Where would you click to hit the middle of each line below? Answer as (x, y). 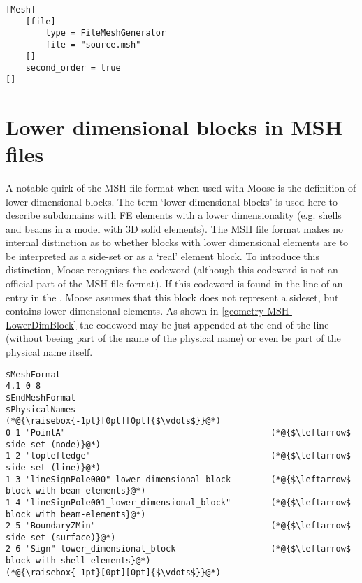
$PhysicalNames (41, 409)
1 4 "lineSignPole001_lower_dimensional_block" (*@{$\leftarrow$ (178, 502)
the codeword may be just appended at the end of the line (204, 324)
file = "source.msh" (93, 44)
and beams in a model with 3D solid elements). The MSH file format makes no (175, 228)
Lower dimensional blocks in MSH (174, 126)
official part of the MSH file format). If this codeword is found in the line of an (174, 283)
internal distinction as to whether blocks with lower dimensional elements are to (177, 242)
